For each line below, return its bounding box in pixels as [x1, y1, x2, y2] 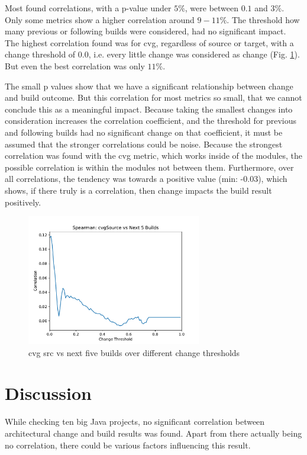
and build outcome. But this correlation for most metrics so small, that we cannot [5, 91, 302, 104]
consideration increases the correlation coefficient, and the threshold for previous [5, 114, 296, 127]
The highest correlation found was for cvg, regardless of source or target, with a [5, 36, 294, 49]
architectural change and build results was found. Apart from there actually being [5, 427, 302, 439]
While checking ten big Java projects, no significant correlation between [5, 415, 265, 428]
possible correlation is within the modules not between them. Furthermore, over [5, 161, 294, 173]
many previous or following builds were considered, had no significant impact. [5, 25, 286, 37]
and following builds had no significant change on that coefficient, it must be [5, 126, 283, 138]
